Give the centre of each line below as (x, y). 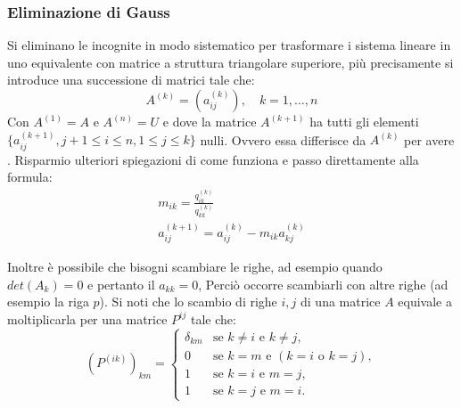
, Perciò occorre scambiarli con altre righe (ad (323, 284)
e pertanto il (121, 284)
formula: (30, 177)
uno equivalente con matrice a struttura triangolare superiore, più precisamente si (230, 62)
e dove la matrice (210, 121)
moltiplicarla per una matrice (87, 318)
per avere (429, 139)
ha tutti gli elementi (364, 121)
